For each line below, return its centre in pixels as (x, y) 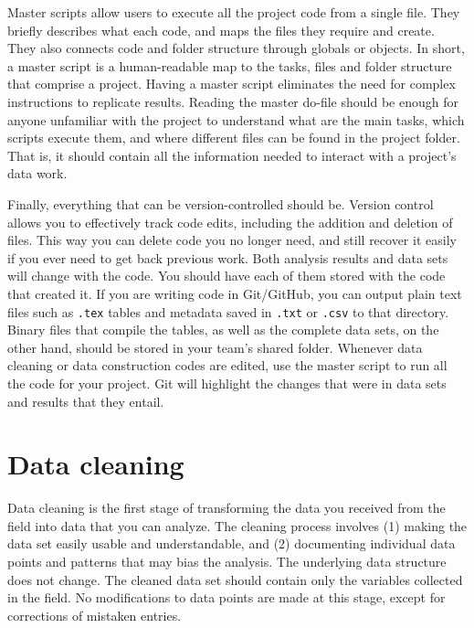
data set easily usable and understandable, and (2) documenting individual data (232, 543)
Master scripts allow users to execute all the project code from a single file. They (234, 12)
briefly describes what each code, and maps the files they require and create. (221, 30)
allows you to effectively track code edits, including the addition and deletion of (230, 222)
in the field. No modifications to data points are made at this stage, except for (226, 597)
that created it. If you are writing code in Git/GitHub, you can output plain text (235, 293)
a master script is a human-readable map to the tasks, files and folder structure (230, 65)
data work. (37, 173)
